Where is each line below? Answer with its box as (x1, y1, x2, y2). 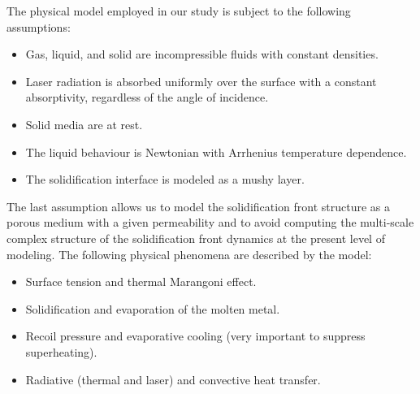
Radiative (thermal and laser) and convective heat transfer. (25, 370, 321, 388)
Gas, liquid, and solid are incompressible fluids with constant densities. (25, 45, 379, 63)
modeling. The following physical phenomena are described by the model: (6, 245, 372, 262)
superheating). (25, 343, 97, 360)
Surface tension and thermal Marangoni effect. (25, 273, 257, 290)
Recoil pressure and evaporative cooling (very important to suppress (25, 327, 366, 344)
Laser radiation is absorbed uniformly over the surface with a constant (25, 72, 377, 89)
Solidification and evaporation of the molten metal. (25, 300, 280, 317)
